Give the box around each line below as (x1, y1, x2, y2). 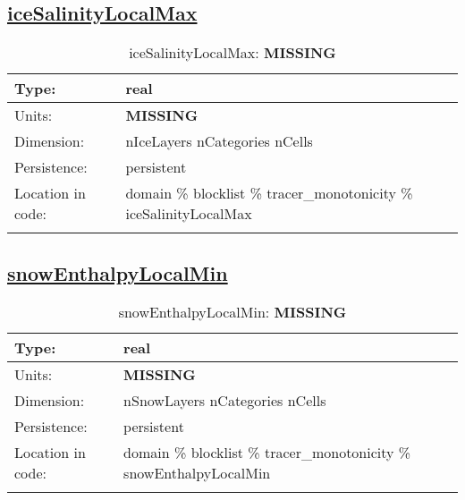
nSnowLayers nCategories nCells (123, 390, 326, 411)
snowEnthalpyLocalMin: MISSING (118, 301, 347, 323)
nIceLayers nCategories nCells (125, 131, 313, 152)
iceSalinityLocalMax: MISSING (129, 42, 336, 64)
